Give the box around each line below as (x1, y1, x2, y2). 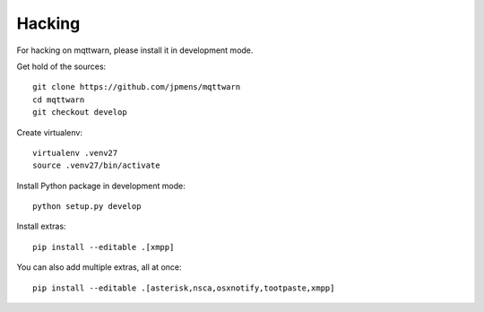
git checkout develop (32, 108, 127, 117)
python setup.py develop (32, 202, 142, 212)
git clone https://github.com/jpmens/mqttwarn (32, 82, 241, 92)
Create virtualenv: (16, 126, 82, 138)
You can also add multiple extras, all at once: (16, 262, 182, 273)
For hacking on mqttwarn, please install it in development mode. (16, 45, 254, 56)
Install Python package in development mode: (16, 180, 186, 191)
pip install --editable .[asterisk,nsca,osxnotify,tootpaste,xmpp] (32, 282, 335, 293)
